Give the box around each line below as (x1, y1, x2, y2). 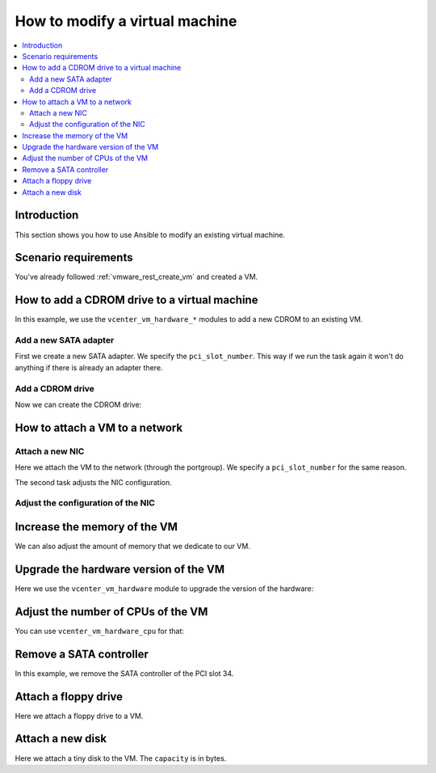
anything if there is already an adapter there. (15, 362, 163, 372)
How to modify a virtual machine (15, 12, 237, 30)
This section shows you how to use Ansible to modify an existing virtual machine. (15, 230, 286, 239)
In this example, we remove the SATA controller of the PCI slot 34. (15, 668, 234, 678)
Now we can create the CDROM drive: (15, 400, 142, 410)
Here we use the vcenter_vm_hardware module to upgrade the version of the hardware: (15, 583, 314, 593)
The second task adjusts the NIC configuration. (15, 477, 173, 487)
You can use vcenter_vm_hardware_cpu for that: (15, 626, 185, 636)
